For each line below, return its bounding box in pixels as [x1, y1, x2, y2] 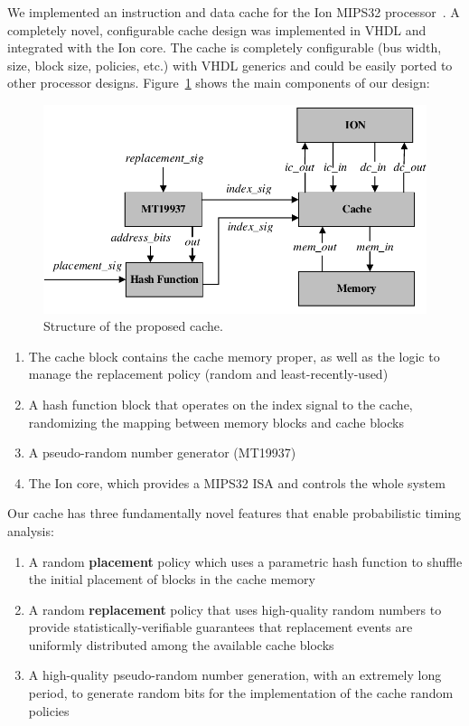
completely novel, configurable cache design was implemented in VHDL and [7, 20, 427, 39]
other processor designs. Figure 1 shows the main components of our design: [7, 73, 430, 92]
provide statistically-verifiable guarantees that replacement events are [28, 618, 413, 636]
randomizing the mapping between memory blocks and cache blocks [28, 412, 404, 431]
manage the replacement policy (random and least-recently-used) [28, 364, 389, 383]
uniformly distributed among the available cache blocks [28, 635, 334, 654]
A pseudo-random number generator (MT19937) [28, 443, 296, 462]
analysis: [7, 521, 54, 540]
